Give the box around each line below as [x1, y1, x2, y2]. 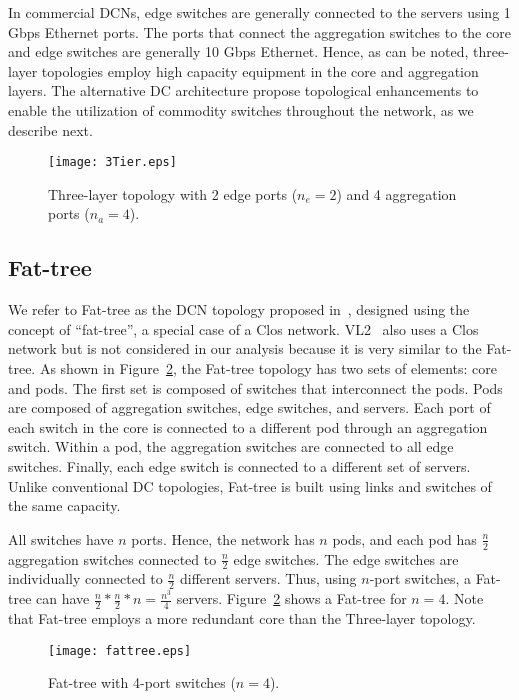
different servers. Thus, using [180, 568, 357, 589]
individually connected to [8, 568, 163, 589]
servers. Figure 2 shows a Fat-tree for [176, 588, 407, 609]
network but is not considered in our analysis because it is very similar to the [8, 338, 482, 359]
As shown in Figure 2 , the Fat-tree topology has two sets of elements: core [39, 357, 497, 378]
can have [36, 588, 90, 609]
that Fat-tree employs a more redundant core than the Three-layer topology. [8, 608, 476, 629]
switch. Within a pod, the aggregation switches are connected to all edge [8, 436, 454, 457]
